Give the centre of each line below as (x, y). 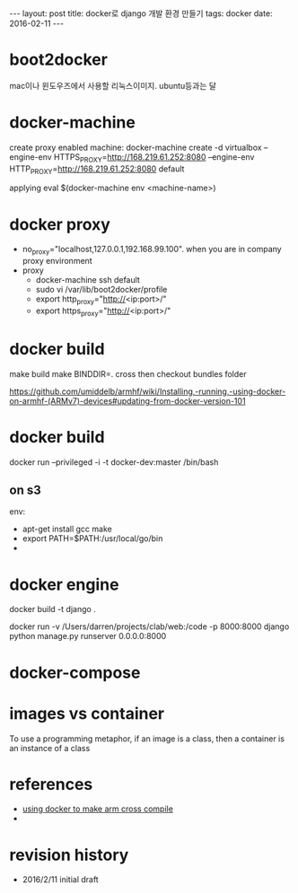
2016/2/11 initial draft (60, 880)
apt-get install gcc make (67, 529)
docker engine (64, 584)
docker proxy (60, 224)
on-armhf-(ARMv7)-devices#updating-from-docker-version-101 (127, 400)
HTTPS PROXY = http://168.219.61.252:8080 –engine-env (154, 158)
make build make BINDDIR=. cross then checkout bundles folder (128, 373)
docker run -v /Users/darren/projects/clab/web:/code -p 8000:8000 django (149, 626)
